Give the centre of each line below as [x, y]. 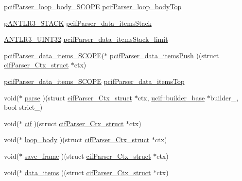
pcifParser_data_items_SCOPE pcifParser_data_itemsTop [94, 81]
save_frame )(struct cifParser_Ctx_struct [88, 156]
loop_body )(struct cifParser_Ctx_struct [87, 140]
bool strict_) [23, 107]
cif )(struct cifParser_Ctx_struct [74, 123]
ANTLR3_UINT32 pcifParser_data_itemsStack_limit [86, 39]
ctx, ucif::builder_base [171, 97]
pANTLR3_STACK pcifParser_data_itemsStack [78, 23]
